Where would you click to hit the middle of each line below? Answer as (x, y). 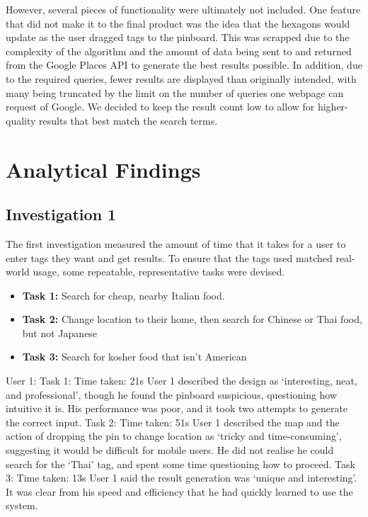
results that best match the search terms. (128, 120)
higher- (333, 107)
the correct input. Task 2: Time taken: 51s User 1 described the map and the (173, 422)
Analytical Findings (103, 169)
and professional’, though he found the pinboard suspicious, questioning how (172, 394)
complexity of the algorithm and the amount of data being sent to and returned (179, 51)
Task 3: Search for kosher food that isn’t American (134, 357)
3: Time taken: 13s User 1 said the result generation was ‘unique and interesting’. (182, 478)
